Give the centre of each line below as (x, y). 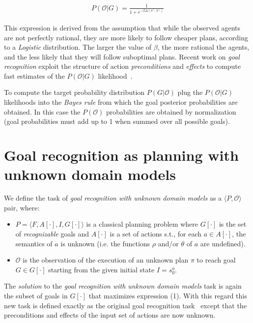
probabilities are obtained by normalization (171, 111)
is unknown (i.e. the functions (105, 243)
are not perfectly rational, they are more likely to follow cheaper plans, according (126, 37)
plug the (190, 92)
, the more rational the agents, (203, 47)
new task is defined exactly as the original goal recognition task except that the (125, 305)
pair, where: (22, 207)
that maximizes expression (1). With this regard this (168, 295)
